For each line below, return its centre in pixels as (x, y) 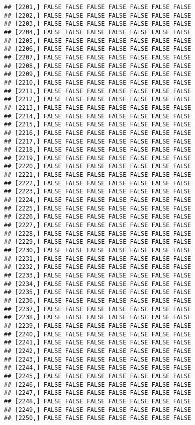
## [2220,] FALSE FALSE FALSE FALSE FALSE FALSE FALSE (98, 166)
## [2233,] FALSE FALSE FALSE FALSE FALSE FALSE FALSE (98, 275)
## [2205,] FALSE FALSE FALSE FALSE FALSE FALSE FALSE (98, 41)
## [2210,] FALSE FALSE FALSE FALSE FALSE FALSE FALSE (98, 82)
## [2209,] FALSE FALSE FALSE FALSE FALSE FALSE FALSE (98, 74)
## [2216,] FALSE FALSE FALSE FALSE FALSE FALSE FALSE (98, 133)
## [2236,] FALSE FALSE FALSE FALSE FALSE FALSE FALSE (98, 300)
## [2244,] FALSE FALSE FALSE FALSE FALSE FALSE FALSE (98, 368)
